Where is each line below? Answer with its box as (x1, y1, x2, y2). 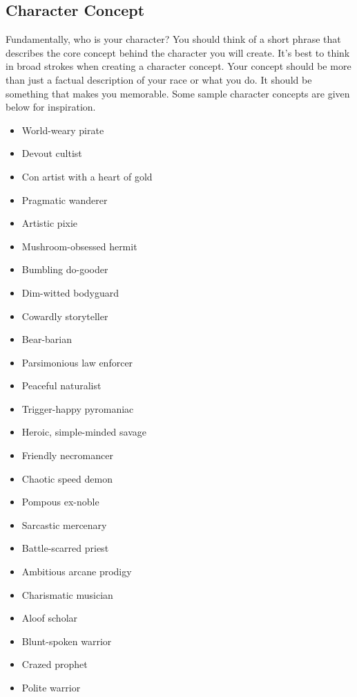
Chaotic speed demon (21, 471, 113, 485)
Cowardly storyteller (21, 308, 108, 323)
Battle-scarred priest (21, 541, 109, 555)
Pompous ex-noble (21, 494, 99, 509)
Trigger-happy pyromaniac (21, 401, 134, 416)
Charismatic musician (21, 587, 113, 602)
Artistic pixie (21, 216, 78, 230)
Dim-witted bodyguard (21, 285, 119, 299)
